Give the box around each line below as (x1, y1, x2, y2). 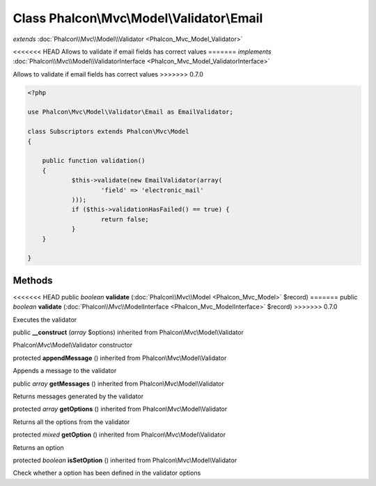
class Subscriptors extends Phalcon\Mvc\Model (27, 127, 189, 136)
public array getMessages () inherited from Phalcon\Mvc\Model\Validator (13, 379, 224, 388)
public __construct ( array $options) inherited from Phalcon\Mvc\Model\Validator (13, 328, 244, 337)
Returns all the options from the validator (13, 418, 130, 426)
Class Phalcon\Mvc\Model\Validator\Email (13, 10, 263, 26)
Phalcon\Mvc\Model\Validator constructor (13, 341, 132, 350)
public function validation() (42, 157, 146, 165)
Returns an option (13, 443, 64, 452)
